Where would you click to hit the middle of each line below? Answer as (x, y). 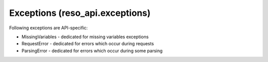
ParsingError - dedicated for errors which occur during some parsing (92, 51)
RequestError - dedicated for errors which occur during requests (88, 44)
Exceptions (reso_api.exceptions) (80, 13)
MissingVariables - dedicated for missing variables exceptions (85, 37)
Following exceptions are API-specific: (48, 28)
